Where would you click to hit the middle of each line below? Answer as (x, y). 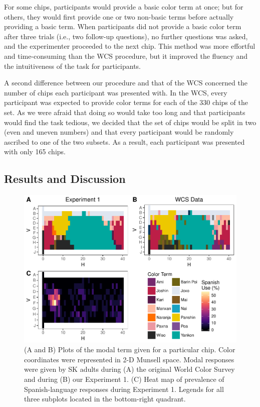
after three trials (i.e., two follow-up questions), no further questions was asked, (126, 36)
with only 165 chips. (35, 151)
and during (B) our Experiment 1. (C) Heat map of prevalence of (124, 379)
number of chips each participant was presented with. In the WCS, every (116, 92)
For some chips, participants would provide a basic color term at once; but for (124, 7)
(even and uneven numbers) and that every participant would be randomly (119, 132)
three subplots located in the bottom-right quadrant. (105, 399)
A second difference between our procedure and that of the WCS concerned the (126, 83)
